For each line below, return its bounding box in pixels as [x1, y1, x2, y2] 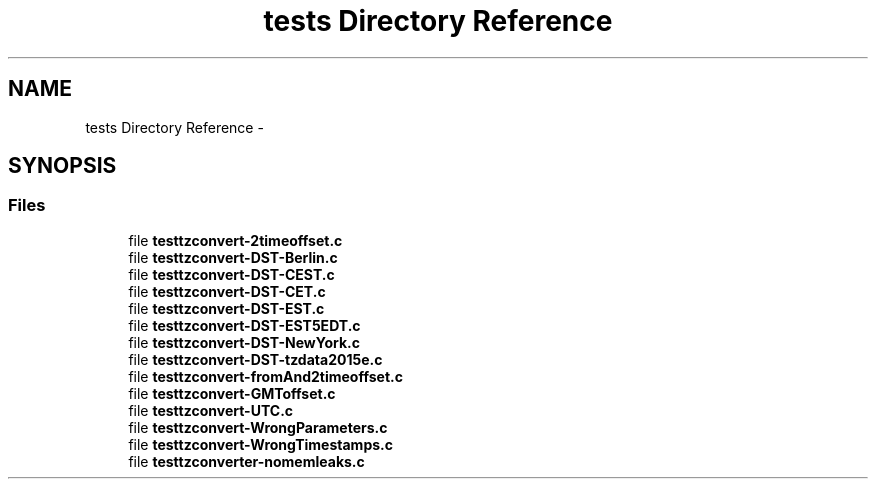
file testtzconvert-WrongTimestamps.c [128, 435, 393, 453]
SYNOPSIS [8, 153, 117, 179]
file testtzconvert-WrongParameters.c [128, 418, 388, 436]
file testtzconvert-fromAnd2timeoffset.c [128, 367, 403, 385]
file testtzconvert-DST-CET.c [128, 282, 326, 300]
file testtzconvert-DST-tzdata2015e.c [128, 350, 383, 368]
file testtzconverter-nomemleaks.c [128, 452, 365, 470]
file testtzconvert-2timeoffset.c [128, 231, 343, 249]
